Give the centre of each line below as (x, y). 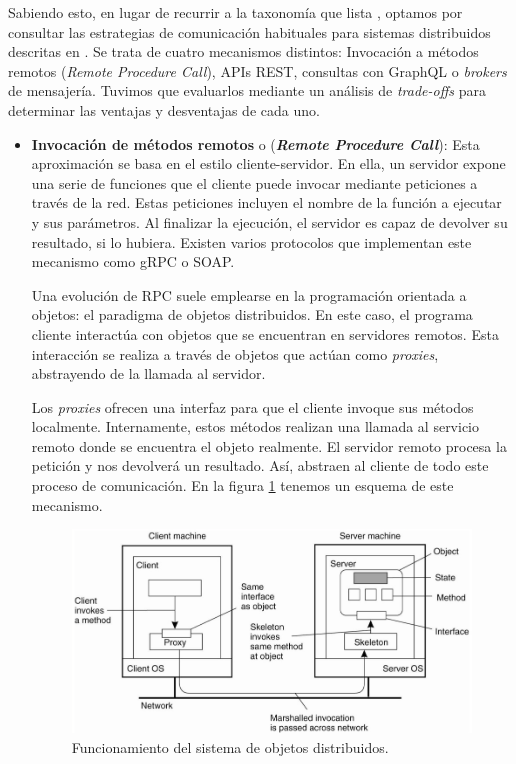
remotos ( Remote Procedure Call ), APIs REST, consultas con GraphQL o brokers (257, 70)
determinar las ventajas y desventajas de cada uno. (164, 109)
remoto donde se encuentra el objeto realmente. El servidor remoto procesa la (269, 445)
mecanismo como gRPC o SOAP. (133, 261)
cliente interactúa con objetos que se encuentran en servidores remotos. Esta (265, 333)
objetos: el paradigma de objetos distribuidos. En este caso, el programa (252, 314)
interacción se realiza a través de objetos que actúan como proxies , (235, 353)
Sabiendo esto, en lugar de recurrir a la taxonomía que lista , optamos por (235, 12)
